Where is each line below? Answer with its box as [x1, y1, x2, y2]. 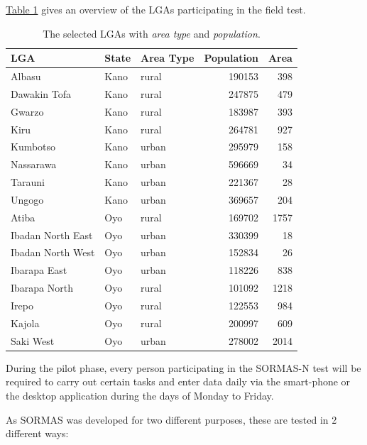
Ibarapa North [11, 280, 73, 295]
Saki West [11, 333, 55, 348]
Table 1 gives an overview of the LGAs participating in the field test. [6, 2, 306, 16]
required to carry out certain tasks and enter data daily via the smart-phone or [6, 374, 351, 389]
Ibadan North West [11, 245, 95, 260]
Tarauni [11, 175, 45, 189]
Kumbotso [11, 139, 56, 154]
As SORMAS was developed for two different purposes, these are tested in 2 [6, 412, 337, 427]
